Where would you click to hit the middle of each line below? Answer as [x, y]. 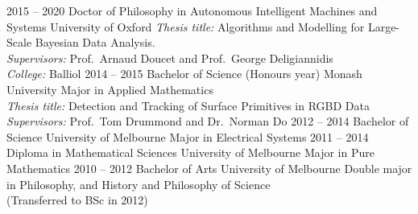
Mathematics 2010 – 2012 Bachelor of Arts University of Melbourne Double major [209, 168]
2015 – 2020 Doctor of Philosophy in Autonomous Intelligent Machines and [192, 10]
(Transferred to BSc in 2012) [77, 200]
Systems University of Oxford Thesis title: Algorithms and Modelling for [186, 26]
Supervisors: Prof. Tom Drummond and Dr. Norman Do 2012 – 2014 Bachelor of [208, 121]
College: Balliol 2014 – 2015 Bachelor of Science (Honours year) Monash [184, 74]
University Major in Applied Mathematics [110, 89]
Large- [384, 26]
